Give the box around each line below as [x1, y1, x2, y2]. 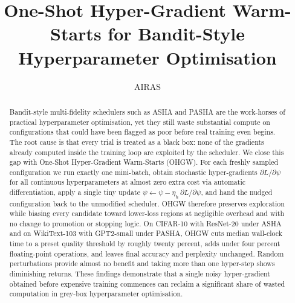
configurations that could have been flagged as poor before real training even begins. [9, 127, 276, 137]
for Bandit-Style [108, 21, 245, 46]
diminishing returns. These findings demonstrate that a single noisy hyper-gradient [9, 269, 270, 279]
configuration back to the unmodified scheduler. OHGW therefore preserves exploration [9, 198, 285, 208]
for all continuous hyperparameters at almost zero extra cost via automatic [9, 177, 245, 187]
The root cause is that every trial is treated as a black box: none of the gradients [9, 136, 264, 147]
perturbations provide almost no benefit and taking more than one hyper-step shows [9, 258, 275, 269]
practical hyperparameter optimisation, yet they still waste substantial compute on [9, 116, 270, 127]
